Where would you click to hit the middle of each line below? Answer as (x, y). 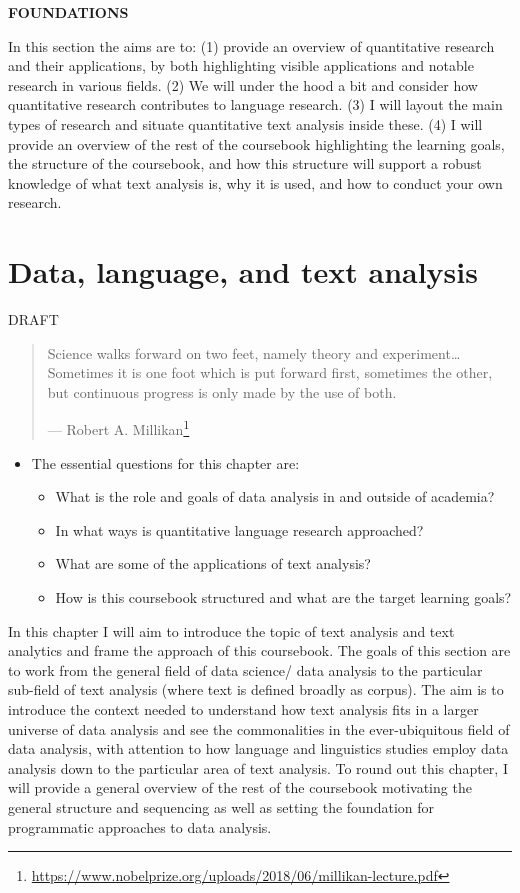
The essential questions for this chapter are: (165, 462)
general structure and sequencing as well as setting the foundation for (221, 807)
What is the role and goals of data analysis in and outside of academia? (275, 496)
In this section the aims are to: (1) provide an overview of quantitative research (251, 45)
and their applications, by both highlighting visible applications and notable (241, 65)
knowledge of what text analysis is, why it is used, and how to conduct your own (255, 182)
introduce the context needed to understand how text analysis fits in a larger (243, 709)
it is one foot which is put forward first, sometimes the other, (305, 372)
